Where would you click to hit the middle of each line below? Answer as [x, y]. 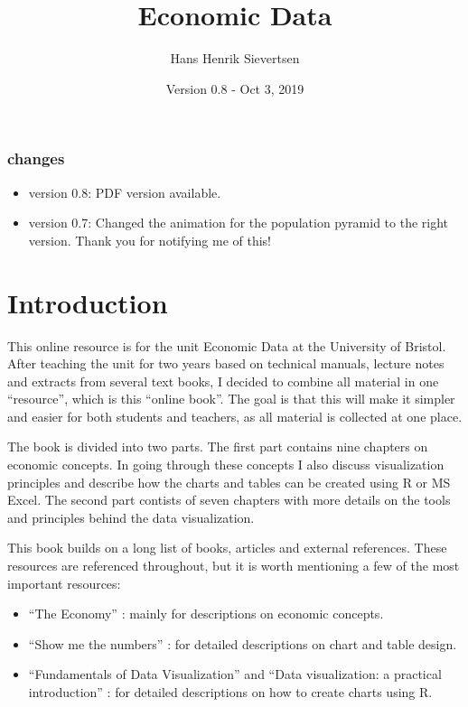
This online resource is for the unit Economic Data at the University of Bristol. [227, 345]
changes [36, 158]
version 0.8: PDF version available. [125, 192]
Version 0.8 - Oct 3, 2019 [235, 88]
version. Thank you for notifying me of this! [150, 240]
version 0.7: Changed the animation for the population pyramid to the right [239, 223]
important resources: [64, 583]
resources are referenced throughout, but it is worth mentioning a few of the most [234, 566]
